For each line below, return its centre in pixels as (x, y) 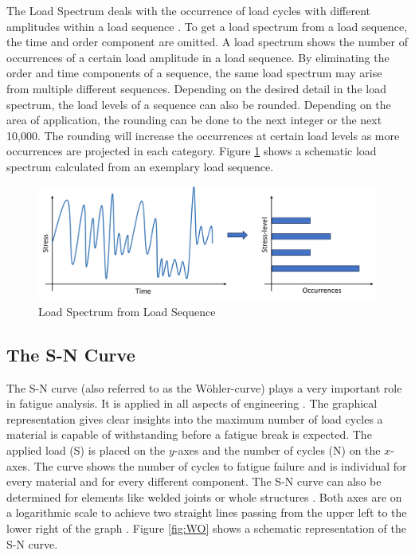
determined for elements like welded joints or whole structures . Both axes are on (204, 496)
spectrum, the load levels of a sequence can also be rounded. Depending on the (199, 104)
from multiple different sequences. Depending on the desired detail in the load (196, 88)
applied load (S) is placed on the (86, 449)
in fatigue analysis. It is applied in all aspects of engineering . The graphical (192, 403)
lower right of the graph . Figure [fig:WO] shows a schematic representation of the (207, 528)
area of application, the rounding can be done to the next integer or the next (194, 120)
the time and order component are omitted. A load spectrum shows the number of (207, 42)
